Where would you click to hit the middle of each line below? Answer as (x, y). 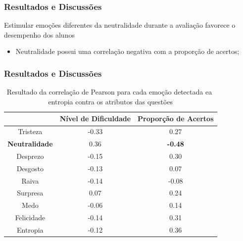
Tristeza (30, 131)
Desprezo (30, 156)
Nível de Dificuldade (95, 119)
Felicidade (30, 217)
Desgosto (30, 168)
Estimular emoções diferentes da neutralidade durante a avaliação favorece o (120, 25)
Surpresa (30, 193)
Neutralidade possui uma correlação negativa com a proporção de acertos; (127, 51)
